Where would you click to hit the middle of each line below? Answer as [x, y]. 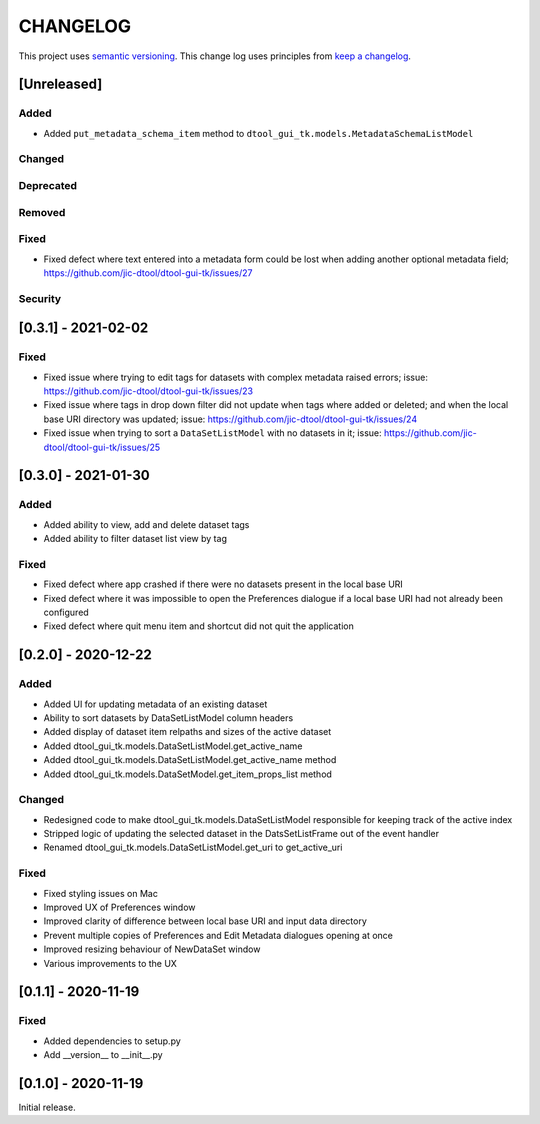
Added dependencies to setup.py [112, 1041]
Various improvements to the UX [110, 963]
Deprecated [48, 186]
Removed [42, 212]
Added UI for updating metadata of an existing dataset [155, 704]
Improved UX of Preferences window [119, 907]
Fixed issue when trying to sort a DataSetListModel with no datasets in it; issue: [212, 433]
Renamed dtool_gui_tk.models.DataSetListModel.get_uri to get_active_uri [193, 847]
